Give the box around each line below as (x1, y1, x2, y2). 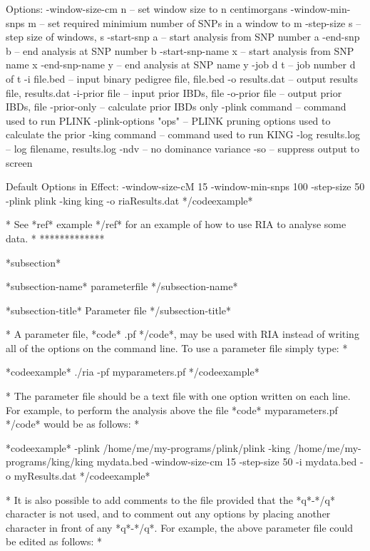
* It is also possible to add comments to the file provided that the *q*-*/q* (6, 492, 335, 507)
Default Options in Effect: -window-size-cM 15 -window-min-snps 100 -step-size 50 (6, 179, 365, 194)
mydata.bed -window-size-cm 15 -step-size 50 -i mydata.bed (96, 454, 357, 469)
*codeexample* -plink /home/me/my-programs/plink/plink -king (6, 440, 291, 455)
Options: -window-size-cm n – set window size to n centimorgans (6, 1, 288, 16)
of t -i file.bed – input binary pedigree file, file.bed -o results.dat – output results (6, 71, 359, 86)
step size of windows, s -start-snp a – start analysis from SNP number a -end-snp (6, 29, 360, 44)
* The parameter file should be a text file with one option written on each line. (6, 388, 351, 403)
